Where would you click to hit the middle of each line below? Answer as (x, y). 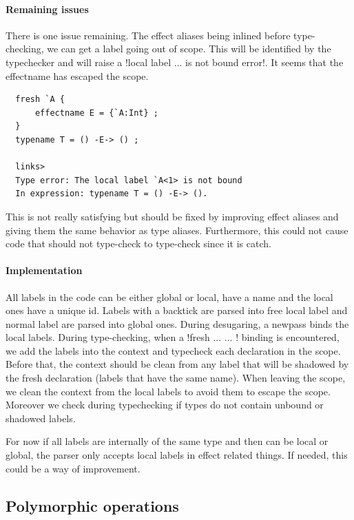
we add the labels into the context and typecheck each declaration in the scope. (173, 350)
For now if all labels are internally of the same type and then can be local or (167, 441)
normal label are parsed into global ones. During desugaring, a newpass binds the (177, 323)
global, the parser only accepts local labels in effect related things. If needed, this (177, 455)
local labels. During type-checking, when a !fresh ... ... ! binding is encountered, (173, 337)
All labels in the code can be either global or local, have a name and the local (169, 297)
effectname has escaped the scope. (77, 75)
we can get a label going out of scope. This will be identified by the (189, 49)
